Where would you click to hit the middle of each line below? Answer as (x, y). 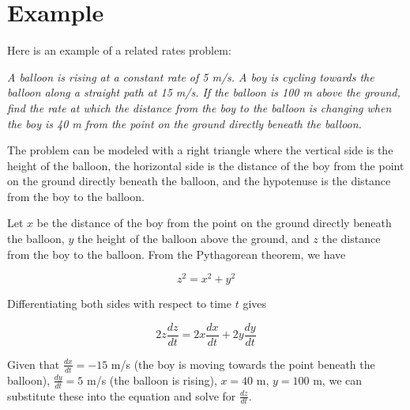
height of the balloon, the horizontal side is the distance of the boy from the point (206, 165)
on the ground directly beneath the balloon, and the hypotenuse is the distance (199, 181)
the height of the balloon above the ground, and (193, 239)
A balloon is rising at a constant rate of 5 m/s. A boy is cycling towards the (191, 76)
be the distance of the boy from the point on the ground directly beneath (214, 223)
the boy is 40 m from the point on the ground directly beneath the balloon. (184, 123)
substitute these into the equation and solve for (122, 395)
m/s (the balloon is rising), (152, 380)
